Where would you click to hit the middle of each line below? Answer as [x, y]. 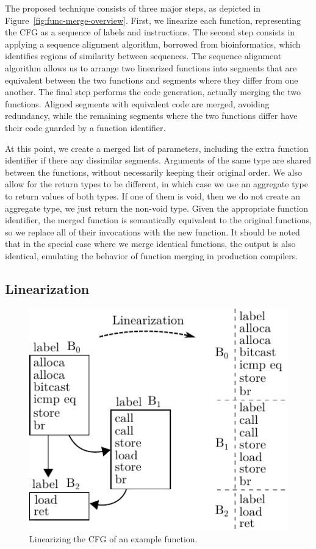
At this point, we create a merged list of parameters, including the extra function [157, 148]
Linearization [47, 288]
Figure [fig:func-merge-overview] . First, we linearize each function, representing [153, 20]
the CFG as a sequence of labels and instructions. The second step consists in [150, 32]
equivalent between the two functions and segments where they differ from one [152, 80]
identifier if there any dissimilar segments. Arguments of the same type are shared [158, 160]
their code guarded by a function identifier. [85, 127]
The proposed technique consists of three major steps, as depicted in [133, 8]
